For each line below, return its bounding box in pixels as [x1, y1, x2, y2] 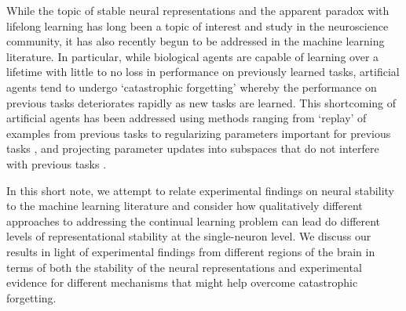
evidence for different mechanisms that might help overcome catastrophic [6, 274, 358, 291]
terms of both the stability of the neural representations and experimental [6, 259, 362, 275]
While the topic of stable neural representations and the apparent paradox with [6, 2, 390, 18]
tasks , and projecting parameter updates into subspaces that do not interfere [6, 140, 379, 157]
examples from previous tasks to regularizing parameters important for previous [6, 125, 391, 141]
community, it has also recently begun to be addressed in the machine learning [6, 33, 385, 49]
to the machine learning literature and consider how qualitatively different [6, 197, 363, 214]
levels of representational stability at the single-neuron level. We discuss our [6, 228, 371, 244]
